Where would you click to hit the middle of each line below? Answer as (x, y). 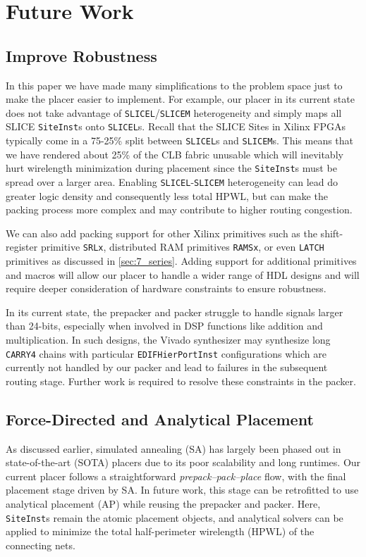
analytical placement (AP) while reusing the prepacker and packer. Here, (163, 504)
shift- (332, 233)
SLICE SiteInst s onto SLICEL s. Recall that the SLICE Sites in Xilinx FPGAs (176, 126)
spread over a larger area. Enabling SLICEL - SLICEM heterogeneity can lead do (172, 181)
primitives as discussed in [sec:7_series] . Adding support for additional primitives (181, 261)
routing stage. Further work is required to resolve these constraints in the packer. (181, 381)
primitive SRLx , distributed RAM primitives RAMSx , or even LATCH (182, 247)
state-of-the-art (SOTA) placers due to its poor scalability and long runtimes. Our (183, 462)
